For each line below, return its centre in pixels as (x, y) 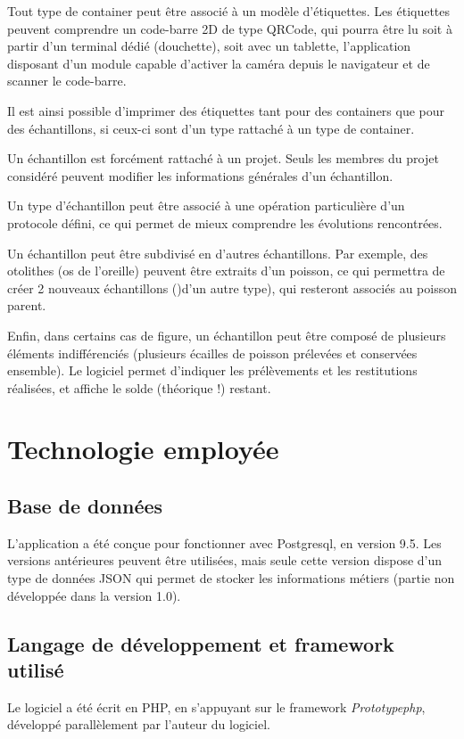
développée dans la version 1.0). (94, 595)
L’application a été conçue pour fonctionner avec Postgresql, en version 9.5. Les (224, 542)
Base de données (85, 506)
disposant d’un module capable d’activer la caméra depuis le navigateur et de (219, 63)
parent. (27, 305)
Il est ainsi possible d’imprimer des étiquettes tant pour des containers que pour (226, 110)
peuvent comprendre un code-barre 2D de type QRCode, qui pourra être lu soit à (230, 28)
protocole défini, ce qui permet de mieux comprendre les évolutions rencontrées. (225, 222)
